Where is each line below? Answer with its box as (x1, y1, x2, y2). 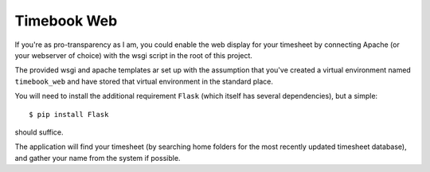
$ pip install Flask (29, 110, 109, 119)
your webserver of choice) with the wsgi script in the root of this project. (14, 50, 252, 60)
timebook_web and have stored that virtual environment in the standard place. (14, 76, 274, 86)
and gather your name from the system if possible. (14, 153, 181, 162)
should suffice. (14, 127, 64, 137)
